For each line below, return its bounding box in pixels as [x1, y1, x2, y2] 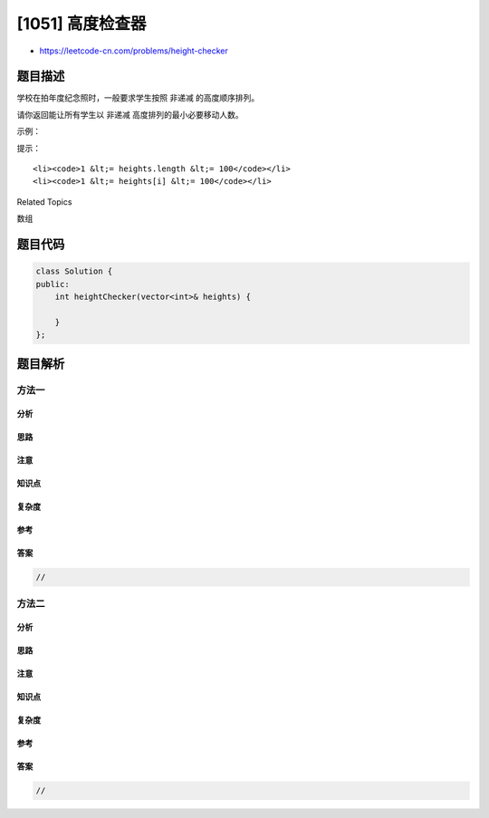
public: [35, 279, 70, 289]
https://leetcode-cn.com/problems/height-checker [39, 45, 228, 56]
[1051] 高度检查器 [16, 14, 147, 34]
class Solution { [35, 266, 113, 276]
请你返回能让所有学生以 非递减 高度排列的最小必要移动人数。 [16, 109, 244, 120]
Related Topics [16, 196, 72, 207]
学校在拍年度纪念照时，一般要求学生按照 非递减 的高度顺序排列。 [16, 92, 260, 103]
